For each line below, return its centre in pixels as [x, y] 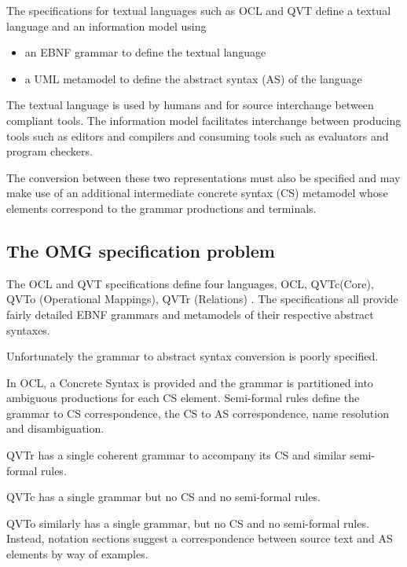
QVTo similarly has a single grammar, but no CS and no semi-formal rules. [188, 523]
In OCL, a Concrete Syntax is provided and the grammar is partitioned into [190, 382]
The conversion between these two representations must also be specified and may [203, 177]
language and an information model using [106, 26]
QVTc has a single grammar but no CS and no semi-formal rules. [163, 497]
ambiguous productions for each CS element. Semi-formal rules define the [183, 398]
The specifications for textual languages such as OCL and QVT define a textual [199, 10]
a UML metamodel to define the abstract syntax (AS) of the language [193, 78]
